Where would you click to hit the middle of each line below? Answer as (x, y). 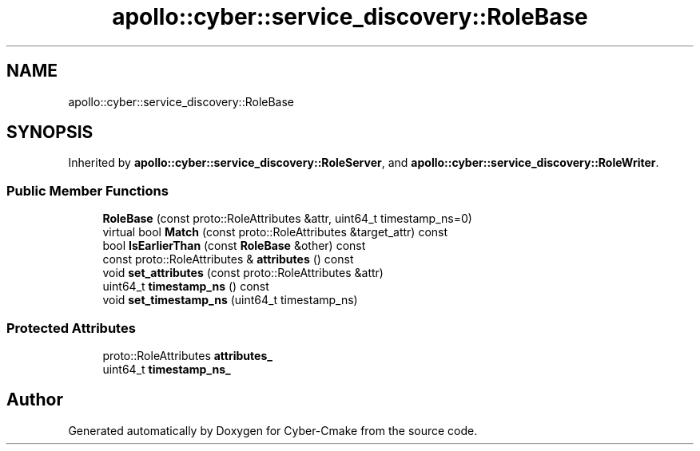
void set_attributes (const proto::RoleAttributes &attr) (243, 273)
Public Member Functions (87, 190)
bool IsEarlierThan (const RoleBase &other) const (234, 246)
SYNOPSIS (50, 133)
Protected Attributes (71, 328)
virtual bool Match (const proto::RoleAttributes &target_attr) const (275, 232)
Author (35, 400)
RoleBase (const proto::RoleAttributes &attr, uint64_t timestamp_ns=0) (287, 219)
